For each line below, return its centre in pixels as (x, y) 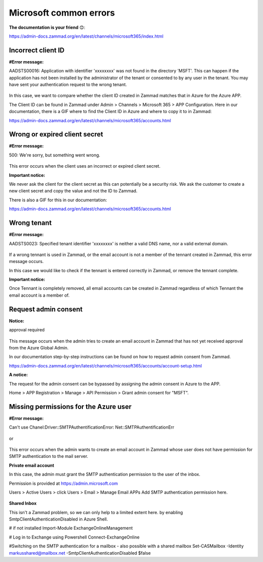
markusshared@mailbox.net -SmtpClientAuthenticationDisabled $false (80, 553)
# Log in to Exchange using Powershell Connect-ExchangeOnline (74, 537)
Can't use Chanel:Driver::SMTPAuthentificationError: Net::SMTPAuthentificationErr (92, 427)
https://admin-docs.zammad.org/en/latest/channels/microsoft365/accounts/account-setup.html (105, 366)
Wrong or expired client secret (56, 134)
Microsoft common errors (62, 13)
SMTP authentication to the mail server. (49, 456)
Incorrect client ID (37, 50)
